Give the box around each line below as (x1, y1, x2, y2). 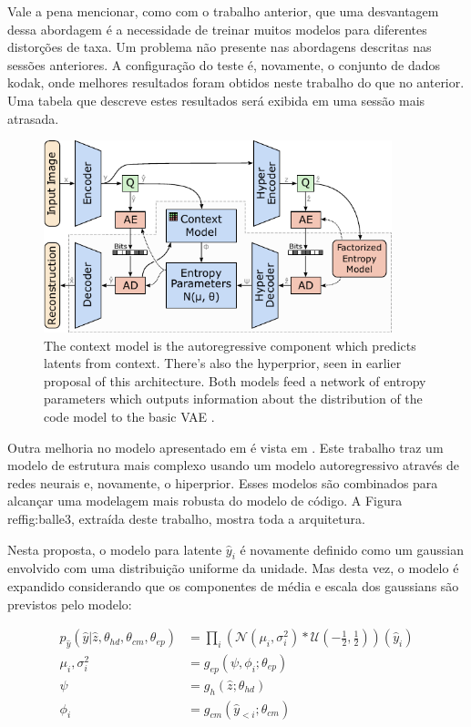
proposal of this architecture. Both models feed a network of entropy (44, 371, 426, 390)
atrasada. (7, 108, 59, 128)
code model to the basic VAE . (44, 406, 215, 425)
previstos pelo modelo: (7, 594, 132, 613)
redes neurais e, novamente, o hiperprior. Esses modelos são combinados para (7, 473, 438, 492)
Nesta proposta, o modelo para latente (7, 539, 222, 558)
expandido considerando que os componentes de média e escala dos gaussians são (7, 576, 459, 595)
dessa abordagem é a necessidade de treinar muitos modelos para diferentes (7, 19, 427, 38)
